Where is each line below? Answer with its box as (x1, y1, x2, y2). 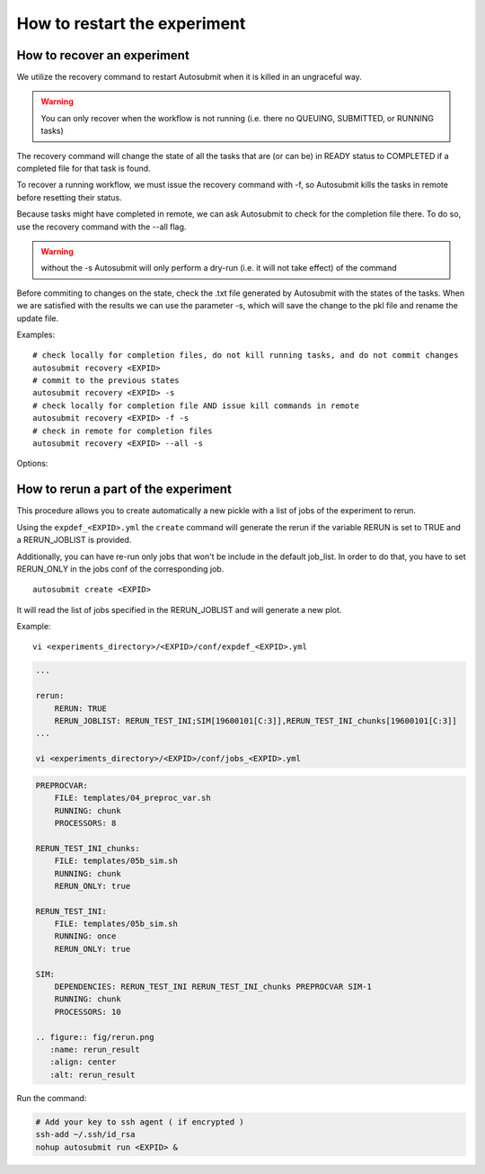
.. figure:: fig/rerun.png (35, 1032, 154, 1042)
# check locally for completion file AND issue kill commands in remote (32, 400, 359, 411)
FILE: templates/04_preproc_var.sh (54, 793, 211, 804)
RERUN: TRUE (54, 703, 108, 714)
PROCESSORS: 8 (54, 818, 117, 828)
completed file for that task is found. (16, 163, 152, 174)
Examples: (16, 329, 56, 340)
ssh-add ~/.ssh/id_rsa (35, 1129, 136, 1140)
